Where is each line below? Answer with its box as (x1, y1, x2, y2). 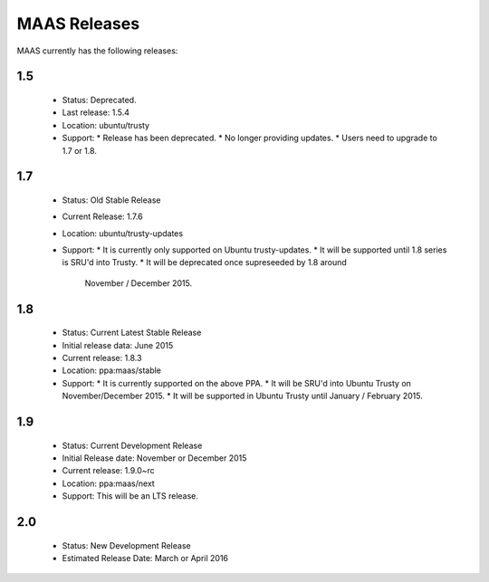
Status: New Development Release (62, 539, 191, 551)
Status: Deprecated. (62, 94, 137, 105)
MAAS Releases (16, 14, 140, 33)
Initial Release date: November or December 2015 (62, 453, 247, 463)
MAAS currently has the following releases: (16, 45, 178, 56)
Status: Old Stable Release (62, 195, 161, 205)
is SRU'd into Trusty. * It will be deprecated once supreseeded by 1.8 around (62, 257, 348, 268)
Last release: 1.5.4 (62, 107, 130, 118)
